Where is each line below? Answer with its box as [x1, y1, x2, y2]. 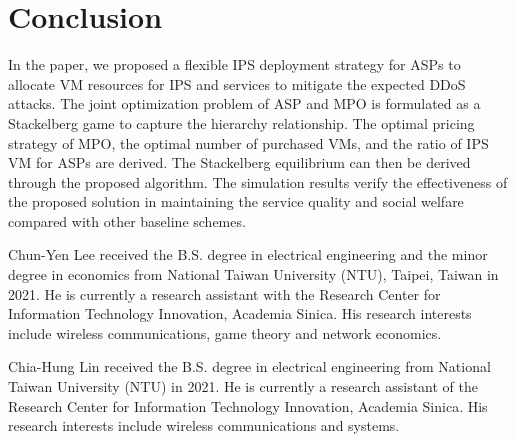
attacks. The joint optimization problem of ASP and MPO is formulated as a [8, 93, 481, 114]
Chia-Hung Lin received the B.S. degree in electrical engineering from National [8, 356, 491, 377]
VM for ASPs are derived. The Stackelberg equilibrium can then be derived [8, 152, 471, 173]
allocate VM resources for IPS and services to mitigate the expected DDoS [8, 73, 466, 94]
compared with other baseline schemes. [8, 210, 246, 231]
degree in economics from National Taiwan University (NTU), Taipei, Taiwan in [8, 264, 499, 285]
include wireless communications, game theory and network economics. [8, 322, 442, 343]
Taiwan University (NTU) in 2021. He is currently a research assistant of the [8, 376, 479, 397]
